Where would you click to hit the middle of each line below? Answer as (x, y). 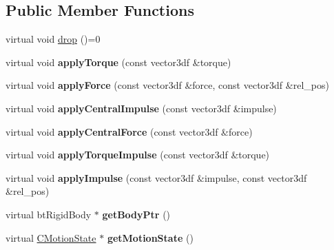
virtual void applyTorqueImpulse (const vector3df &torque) (138, 155)
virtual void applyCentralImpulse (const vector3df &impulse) (141, 108)
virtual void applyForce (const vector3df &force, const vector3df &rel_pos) (167, 85)
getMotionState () (150, 237)
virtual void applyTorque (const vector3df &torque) (118, 62)
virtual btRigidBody (49, 214)
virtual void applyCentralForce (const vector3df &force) (129, 131)
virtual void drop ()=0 (53, 39)
